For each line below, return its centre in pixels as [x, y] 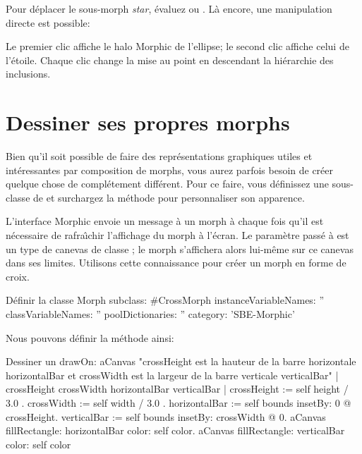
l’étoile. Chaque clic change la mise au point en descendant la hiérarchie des [170, 60]
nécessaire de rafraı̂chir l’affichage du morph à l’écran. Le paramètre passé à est [177, 235]
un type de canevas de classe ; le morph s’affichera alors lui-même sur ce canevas [180, 249]
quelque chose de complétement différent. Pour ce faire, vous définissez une [167, 184]
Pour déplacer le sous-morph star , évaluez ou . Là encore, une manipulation [169, 8]
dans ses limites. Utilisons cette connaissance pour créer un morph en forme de [176, 263]
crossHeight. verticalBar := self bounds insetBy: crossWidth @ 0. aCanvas [166, 416]
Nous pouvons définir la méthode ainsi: [90, 337]
